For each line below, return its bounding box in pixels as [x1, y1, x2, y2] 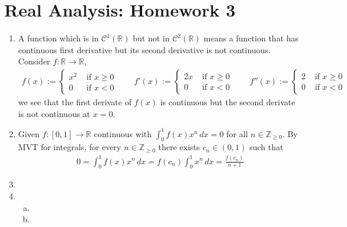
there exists [158, 141, 200, 153]
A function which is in [18, 32, 99, 44]
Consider [18, 55, 50, 67]
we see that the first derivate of [18, 95, 131, 108]
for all [226, 127, 248, 140]
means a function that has [204, 32, 299, 44]
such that [249, 141, 284, 153]
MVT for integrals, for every [18, 141, 121, 153]
